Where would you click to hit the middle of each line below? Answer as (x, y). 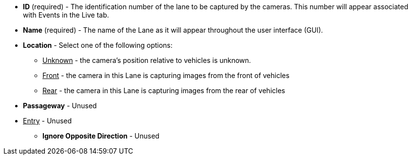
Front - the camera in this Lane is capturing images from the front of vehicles (166, 75)
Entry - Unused (48, 121)
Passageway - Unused (60, 106)
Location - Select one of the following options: (98, 45)
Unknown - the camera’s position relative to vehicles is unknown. (147, 60)
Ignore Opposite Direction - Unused (101, 136)
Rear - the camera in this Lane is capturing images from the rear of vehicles (164, 90)
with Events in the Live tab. (66, 15)
